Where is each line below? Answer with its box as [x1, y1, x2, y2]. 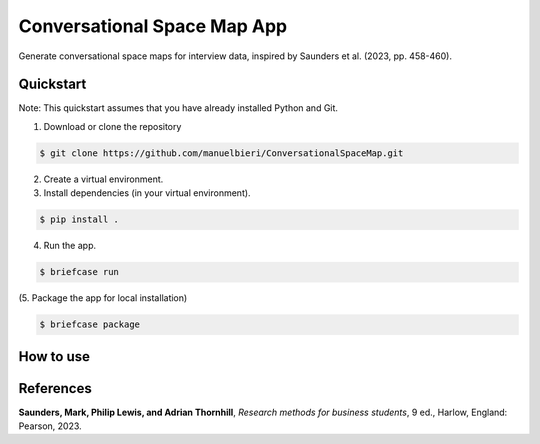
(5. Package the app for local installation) [18, 292, 188, 304]
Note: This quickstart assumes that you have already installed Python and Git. [18, 102, 339, 114]
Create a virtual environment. [43, 173, 164, 185]
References [18, 380, 92, 397]
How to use [18, 348, 90, 365]
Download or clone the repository [43, 120, 182, 132]
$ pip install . [39, 214, 120, 225]
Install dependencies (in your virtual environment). [43, 187, 251, 199]
